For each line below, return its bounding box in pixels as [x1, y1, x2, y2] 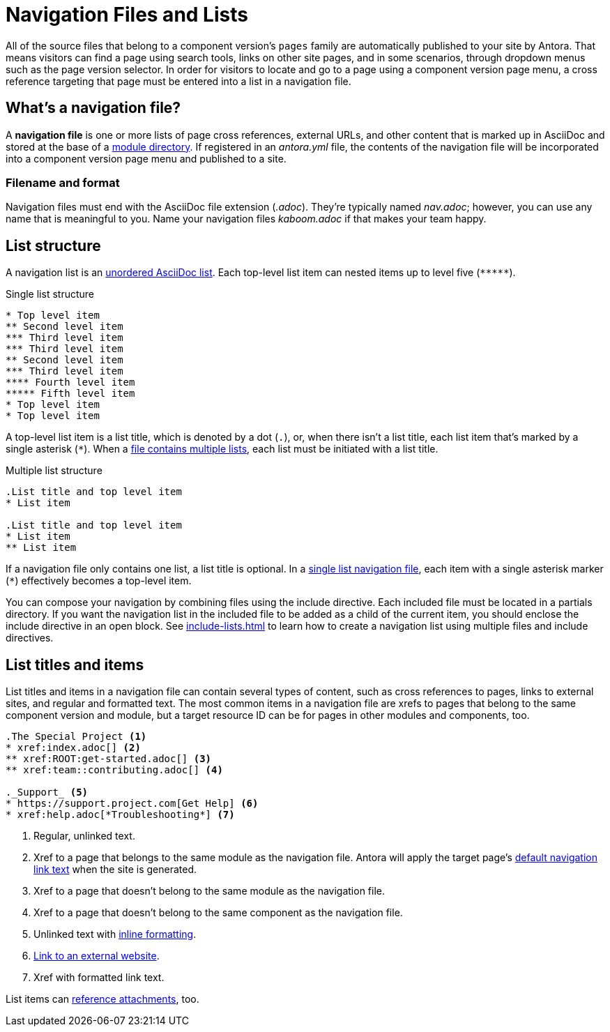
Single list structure [6, 288, 94, 301]
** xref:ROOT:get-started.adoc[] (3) [6, 753, 212, 765]
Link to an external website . [33, 950, 160, 962]
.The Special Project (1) [6, 731, 147, 743]
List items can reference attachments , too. [6, 993, 199, 1006]
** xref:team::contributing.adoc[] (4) [6, 764, 223, 776]
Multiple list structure [6, 464, 102, 477]
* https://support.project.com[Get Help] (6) [6, 798, 259, 810]
